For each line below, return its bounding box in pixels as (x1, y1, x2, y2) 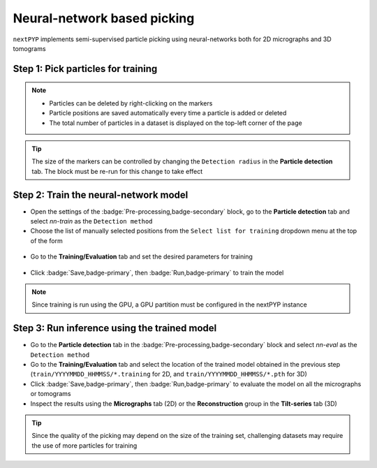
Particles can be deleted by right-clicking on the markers (49, 98, 213, 108)
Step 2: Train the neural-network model (13, 189, 188, 200)
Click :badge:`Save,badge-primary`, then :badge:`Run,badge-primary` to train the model (30, 268, 284, 277)
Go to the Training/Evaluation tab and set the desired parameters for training (30, 252, 253, 261)
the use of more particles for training (31, 441, 138, 450)
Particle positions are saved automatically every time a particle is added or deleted (49, 109, 287, 117)
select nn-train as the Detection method (30, 217, 153, 225)
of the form (30, 236, 63, 244)
